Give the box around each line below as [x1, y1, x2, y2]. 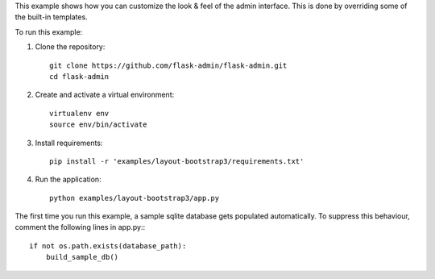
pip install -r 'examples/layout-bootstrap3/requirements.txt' [49, 156, 304, 165]
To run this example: [14, 27, 83, 36]
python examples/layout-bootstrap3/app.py [49, 194, 220, 202]
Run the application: [35, 174, 101, 185]
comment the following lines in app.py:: [14, 223, 145, 232]
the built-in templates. [14, 12, 88, 22]
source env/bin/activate [49, 120, 147, 129]
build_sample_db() [45, 252, 119, 262]
